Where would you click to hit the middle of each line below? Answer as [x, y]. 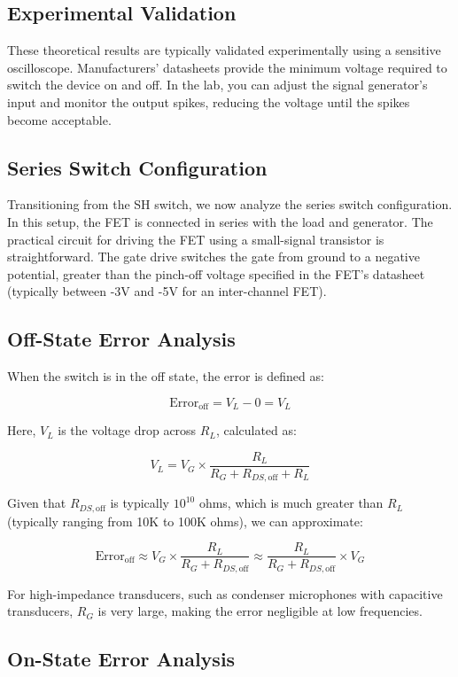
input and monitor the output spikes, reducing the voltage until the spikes [209, 101]
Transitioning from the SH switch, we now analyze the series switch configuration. [230, 204]
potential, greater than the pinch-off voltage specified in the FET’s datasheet [216, 273]
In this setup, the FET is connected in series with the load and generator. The [220, 221]
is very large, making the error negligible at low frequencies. [260, 611]
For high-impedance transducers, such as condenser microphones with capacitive [225, 593]
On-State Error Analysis [121, 659]
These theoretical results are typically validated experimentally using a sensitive [224, 50]
